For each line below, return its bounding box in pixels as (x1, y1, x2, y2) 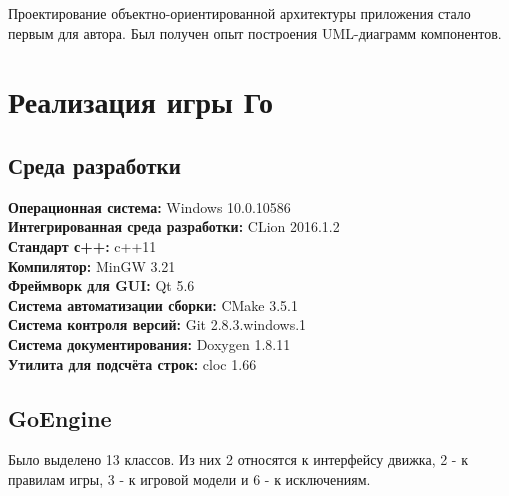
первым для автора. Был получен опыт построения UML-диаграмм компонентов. (8, 22, 502, 43)
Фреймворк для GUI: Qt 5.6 (8, 275, 195, 296)
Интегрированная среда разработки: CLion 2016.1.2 (8, 216, 340, 237)
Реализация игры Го (8, 81, 273, 122)
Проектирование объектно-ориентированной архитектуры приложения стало (8, 3, 471, 23)
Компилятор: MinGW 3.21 (8, 255, 176, 276)
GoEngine (8, 402, 112, 433)
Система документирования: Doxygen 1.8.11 (8, 333, 291, 354)
